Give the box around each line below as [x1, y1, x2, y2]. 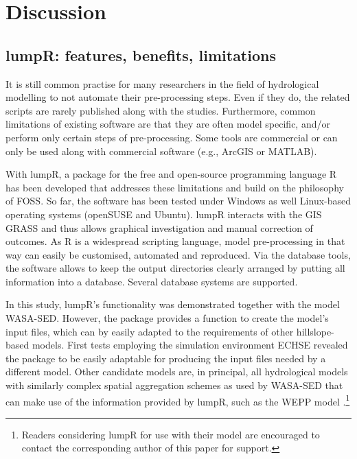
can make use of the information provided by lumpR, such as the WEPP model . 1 [5, 392, 350, 408]
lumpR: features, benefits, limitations [5, 44, 276, 65]
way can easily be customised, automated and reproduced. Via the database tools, [5, 247, 351, 261]
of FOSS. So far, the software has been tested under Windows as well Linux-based [5, 193, 352, 208]
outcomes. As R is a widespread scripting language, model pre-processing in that [5, 234, 345, 248]
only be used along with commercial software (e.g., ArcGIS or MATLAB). [5, 143, 317, 158]
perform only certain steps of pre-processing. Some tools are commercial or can [5, 130, 338, 144]
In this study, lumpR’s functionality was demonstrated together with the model [5, 297, 340, 311]
